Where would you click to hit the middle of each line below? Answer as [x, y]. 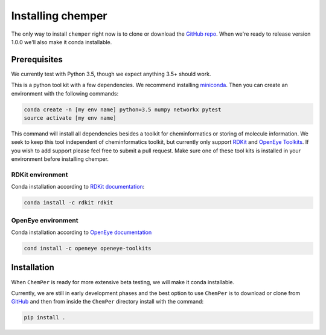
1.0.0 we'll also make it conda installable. [62, 42]
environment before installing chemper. [60, 159]
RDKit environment [40, 174]
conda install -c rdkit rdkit [69, 203]
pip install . [45, 318]
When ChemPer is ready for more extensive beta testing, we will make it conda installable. [123, 282]
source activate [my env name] [70, 118]
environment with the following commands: [65, 93]
